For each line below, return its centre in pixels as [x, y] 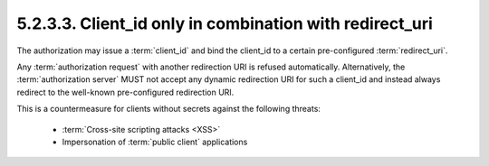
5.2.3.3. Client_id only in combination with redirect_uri [225, 23]
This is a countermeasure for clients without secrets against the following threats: [169, 109]
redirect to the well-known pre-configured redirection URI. [125, 92]
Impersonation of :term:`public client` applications [155, 142]
